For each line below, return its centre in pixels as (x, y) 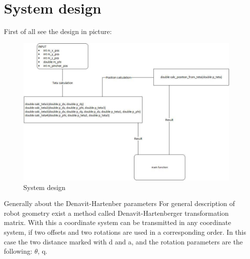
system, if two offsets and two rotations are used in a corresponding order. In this (125, 232)
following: (18, 251)
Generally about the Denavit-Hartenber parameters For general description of (119, 203)
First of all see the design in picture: (58, 31)
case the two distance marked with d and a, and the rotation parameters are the (123, 241)
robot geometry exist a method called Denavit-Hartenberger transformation (117, 213)
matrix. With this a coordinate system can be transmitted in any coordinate (117, 222)
